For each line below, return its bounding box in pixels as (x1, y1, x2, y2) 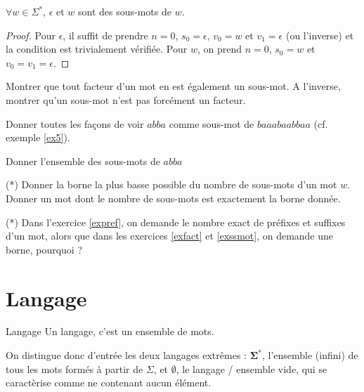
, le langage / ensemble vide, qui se (176, 361, 327, 376)
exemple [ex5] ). (6, 130, 70, 145)
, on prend (197, 41, 242, 56)
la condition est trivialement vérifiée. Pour (6, 41, 188, 56)
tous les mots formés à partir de (6, 361, 143, 376)
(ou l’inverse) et (285, 27, 354, 42)
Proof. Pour (6, 27, 56, 42)
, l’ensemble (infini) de (261, 348, 358, 362)
